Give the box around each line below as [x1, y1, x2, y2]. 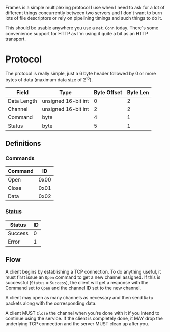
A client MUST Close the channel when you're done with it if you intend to [5, 310, 160, 316]
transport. [5, 36, 26, 42]
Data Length [8, 97, 37, 104]
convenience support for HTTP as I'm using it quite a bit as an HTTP [5, 31, 149, 36]
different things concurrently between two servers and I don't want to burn [5, 10, 162, 16]
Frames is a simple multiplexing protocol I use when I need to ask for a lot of [5, 5, 165, 10]
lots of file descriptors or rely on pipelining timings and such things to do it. [5, 15, 163, 21]
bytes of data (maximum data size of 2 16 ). [5, 76, 93, 83]
